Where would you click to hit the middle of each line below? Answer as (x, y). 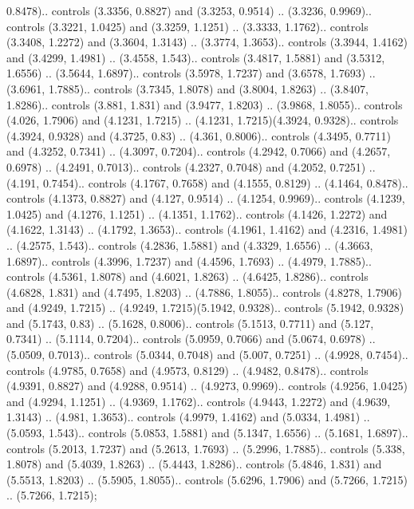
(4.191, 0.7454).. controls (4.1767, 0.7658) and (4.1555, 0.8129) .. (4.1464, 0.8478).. (207, 182)
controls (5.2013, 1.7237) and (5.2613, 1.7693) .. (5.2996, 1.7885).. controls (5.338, (206, 448)
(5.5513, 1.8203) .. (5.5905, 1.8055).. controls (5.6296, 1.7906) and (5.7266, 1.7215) (207, 479)
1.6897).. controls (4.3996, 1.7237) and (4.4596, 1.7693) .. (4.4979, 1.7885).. (189, 260)
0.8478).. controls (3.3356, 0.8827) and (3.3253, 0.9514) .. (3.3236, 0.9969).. (189, 10)
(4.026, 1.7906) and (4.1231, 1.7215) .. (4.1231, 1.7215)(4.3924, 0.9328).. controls (203, 120)
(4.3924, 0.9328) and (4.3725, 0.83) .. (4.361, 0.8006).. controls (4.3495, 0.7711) (199, 135)
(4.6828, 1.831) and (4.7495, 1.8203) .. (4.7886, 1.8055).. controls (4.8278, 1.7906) (204, 292)
